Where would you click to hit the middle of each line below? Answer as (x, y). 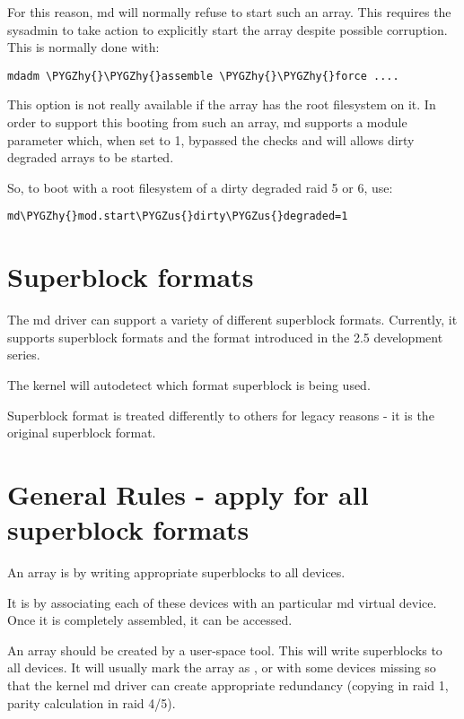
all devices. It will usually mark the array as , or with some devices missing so (222, 667)
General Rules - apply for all (188, 494)
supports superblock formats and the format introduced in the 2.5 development (225, 337)
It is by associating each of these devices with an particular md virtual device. (222, 602)
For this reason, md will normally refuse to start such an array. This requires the (229, 12)
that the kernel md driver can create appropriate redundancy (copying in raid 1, (228, 685)
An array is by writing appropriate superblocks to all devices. (176, 572)
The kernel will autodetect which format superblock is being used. (189, 384)
